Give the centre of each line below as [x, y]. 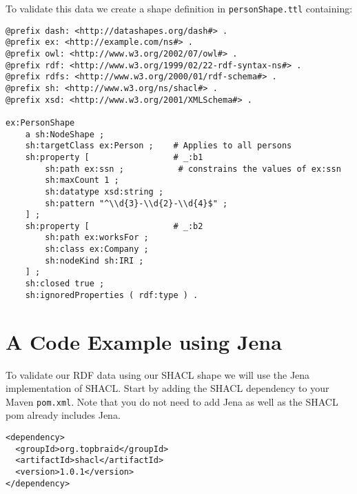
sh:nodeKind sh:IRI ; [94, 260]
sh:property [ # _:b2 [114, 226]
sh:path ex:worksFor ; [97, 238]
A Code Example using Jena [144, 341]
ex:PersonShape [40, 122]
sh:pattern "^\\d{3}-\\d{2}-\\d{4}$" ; [136, 203]
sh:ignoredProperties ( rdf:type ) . [112, 295]
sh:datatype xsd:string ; [104, 191]
